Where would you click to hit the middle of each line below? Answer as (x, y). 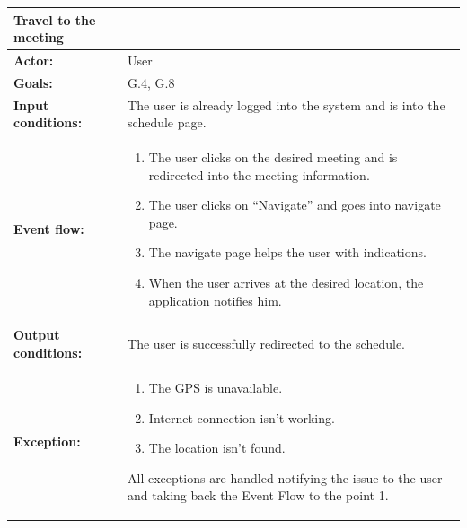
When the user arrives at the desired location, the (286, 283)
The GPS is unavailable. (216, 387)
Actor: (34, 60)
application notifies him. (215, 300)
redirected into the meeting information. (259, 174)
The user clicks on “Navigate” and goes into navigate (295, 205)
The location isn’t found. (217, 448)
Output (37, 335)
